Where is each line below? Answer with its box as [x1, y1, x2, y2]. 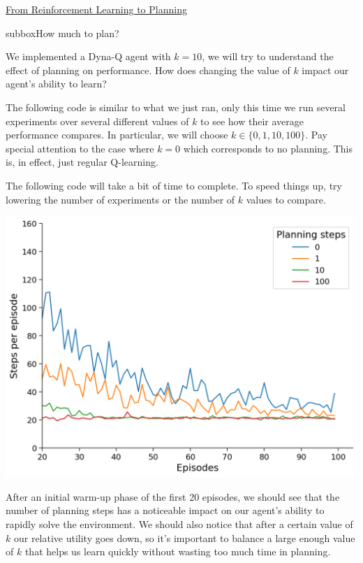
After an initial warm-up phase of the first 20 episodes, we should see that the [6, 489, 340, 504]
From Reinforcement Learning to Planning [6, 2, 187, 16]
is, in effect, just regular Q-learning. [6, 155, 158, 169]
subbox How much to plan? [6, 25, 119, 40]
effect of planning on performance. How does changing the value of [6, 62, 290, 77]
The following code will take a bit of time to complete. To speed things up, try [6, 178, 343, 192]
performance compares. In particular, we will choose [6, 127, 228, 142]
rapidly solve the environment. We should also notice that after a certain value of [6, 516, 353, 531]
